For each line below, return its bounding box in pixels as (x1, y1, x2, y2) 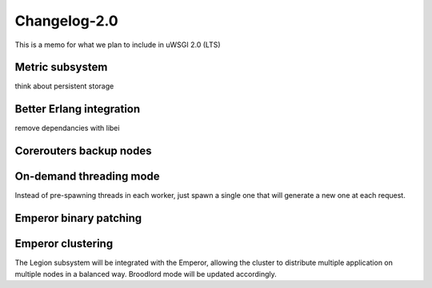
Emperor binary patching (14, 211, 142, 225)
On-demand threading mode (14, 170, 160, 183)
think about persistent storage (14, 81, 114, 91)
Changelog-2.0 (14, 12, 119, 30)
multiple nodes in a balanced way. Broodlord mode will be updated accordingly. (14, 269, 278, 278)
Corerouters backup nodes (14, 144, 152, 158)
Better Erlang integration (14, 102, 141, 116)
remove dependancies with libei (14, 124, 120, 133)
